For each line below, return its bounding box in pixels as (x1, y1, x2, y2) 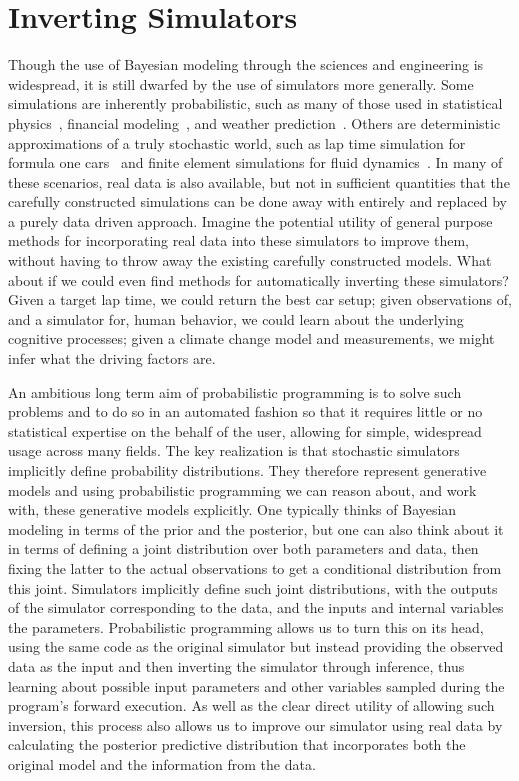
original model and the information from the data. (8, 753, 316, 774)
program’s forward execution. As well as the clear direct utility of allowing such (8, 695, 495, 716)
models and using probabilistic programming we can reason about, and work (8, 479, 477, 500)
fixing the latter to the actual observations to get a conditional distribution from (8, 557, 502, 578)
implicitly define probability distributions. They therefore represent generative (8, 460, 487, 480)
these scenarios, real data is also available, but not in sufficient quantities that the (8, 171, 510, 192)
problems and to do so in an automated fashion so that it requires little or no (8, 401, 483, 422)
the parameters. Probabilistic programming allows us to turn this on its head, (8, 616, 484, 637)
